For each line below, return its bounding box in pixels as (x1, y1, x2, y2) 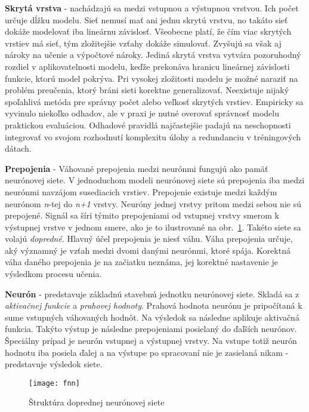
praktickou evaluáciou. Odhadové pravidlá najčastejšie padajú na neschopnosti (5, 118, 291, 131)
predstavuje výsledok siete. (5, 358, 103, 370)
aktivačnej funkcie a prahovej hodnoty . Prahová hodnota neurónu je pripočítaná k (5, 299, 302, 312)
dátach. (5, 142, 32, 155)
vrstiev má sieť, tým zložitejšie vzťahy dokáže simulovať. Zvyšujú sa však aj (5, 36, 282, 49)
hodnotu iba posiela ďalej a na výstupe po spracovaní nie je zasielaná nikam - (5, 346, 289, 358)
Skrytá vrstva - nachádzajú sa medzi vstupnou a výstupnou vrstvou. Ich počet (5, 2, 299, 14)
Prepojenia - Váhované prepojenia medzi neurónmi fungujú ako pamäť (5, 162, 268, 174)
